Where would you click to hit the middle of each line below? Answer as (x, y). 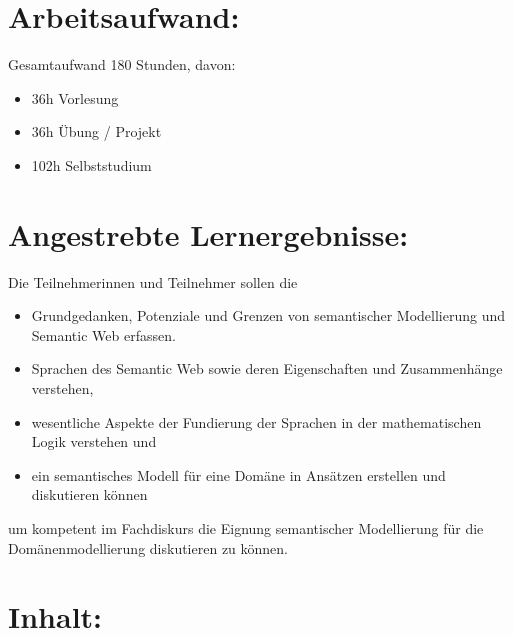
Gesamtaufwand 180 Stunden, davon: (122, 64)
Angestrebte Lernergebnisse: (208, 233)
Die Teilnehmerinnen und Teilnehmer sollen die (153, 281)
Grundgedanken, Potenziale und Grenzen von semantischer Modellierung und (268, 315)
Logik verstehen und (94, 441)
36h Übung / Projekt (96, 131)
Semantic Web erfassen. (103, 334)
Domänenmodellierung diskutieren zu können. (148, 547)
